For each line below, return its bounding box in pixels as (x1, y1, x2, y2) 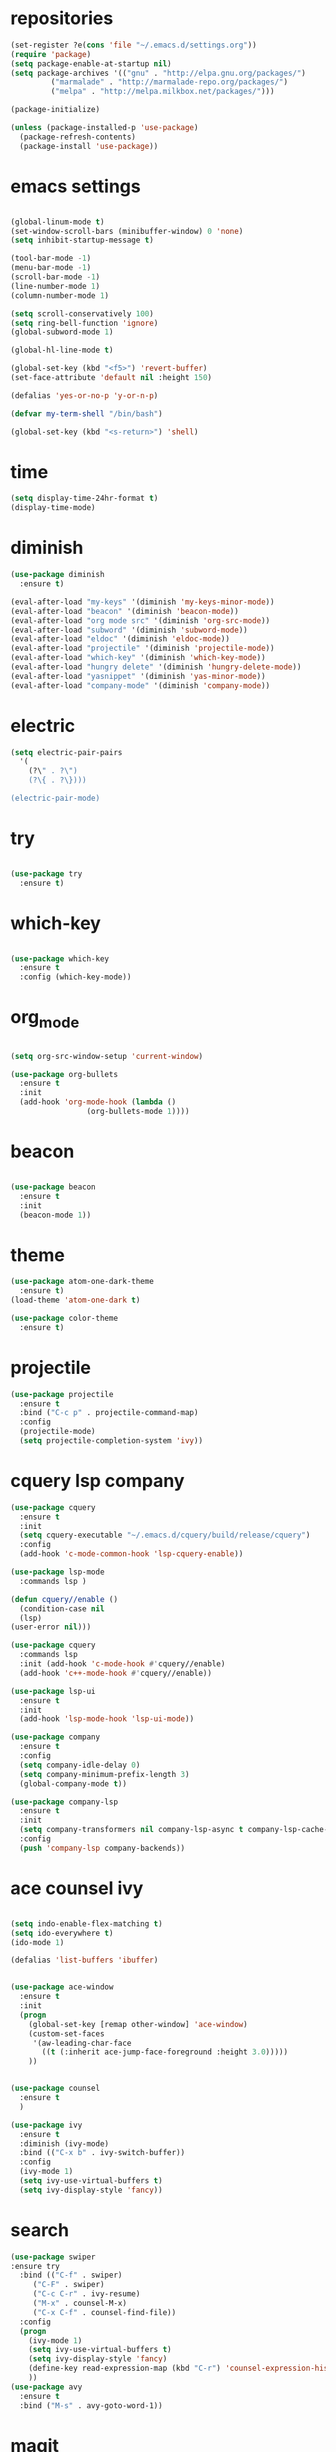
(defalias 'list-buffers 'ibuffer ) (10, 1955, 159, 1966)
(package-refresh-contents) (19, 132, 137, 142)
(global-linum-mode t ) (10, 217, 105, 227)
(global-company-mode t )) (19, 1778, 128, 1789)
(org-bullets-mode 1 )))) (86, 1107, 190, 1117)
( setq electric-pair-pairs (10, 747, 123, 757)
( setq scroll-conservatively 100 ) (10, 308, 155, 319)
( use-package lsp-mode (10, 1567, 105, 1577)
